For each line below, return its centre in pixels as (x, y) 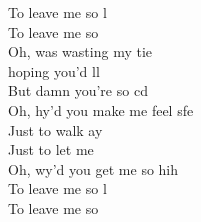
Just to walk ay (55, 129)
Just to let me (51, 149)
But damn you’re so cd (78, 90)
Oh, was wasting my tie (80, 51)
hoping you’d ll (54, 70)
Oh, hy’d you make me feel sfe (101, 109)
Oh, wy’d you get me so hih (93, 168)
